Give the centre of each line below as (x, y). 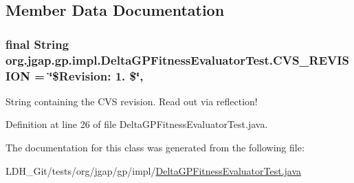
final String (37, 44)
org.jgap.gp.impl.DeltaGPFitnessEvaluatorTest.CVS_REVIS (177, 60)
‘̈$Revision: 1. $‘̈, (96, 75)
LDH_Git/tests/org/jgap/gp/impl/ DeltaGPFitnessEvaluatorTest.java (154, 170)
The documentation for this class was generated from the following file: (155, 148)
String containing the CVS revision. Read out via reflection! (132, 101)
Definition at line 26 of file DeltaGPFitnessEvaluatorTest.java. (137, 124)
